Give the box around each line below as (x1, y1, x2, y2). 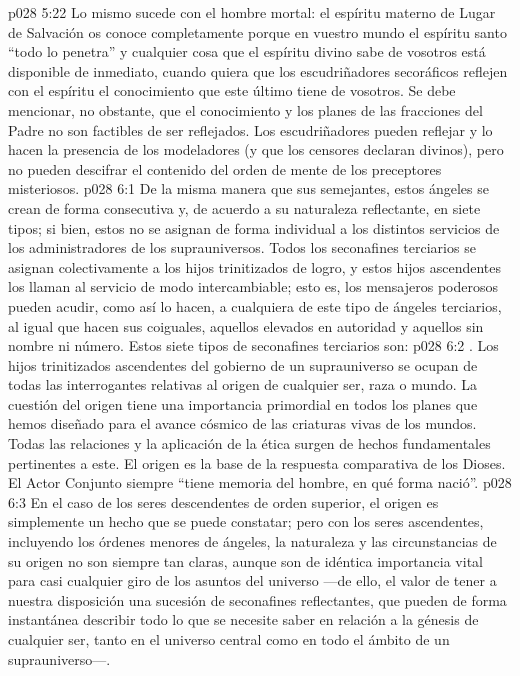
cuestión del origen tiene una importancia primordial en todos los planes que (8, 393, 478, 414)
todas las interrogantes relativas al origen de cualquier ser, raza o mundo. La (8, 374, 478, 395)
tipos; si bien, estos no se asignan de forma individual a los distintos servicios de (8, 217, 500, 238)
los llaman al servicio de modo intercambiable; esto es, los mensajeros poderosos (8, 276, 499, 297)
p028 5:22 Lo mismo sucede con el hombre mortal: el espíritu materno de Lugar (8, 2, 496, 22)
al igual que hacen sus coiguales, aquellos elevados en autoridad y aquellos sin (8, 315, 484, 336)
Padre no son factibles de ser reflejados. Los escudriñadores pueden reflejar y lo (8, 119, 493, 140)
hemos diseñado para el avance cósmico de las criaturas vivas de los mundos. (8, 413, 477, 434)
